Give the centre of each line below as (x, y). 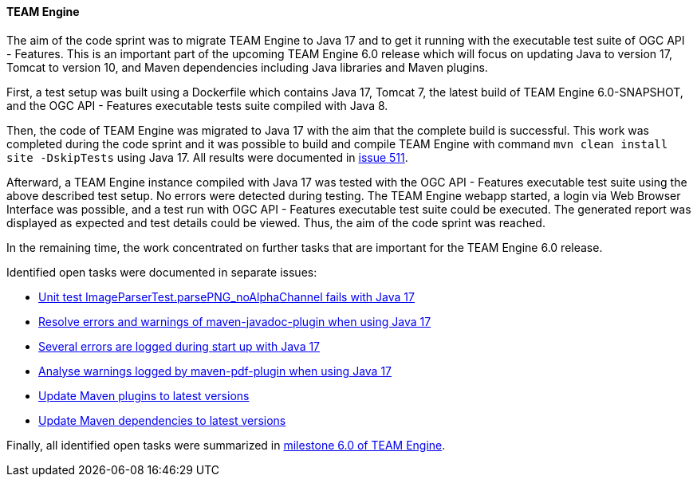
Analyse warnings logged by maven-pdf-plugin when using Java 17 (215, 371)
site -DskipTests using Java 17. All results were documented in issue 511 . (207, 157)
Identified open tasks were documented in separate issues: (162, 272)
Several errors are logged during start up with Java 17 (179, 346)
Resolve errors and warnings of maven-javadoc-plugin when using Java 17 (235, 321)
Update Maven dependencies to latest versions (162, 420)
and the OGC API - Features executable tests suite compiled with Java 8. (197, 105)
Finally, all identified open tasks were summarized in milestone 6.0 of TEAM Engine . (226, 445)
